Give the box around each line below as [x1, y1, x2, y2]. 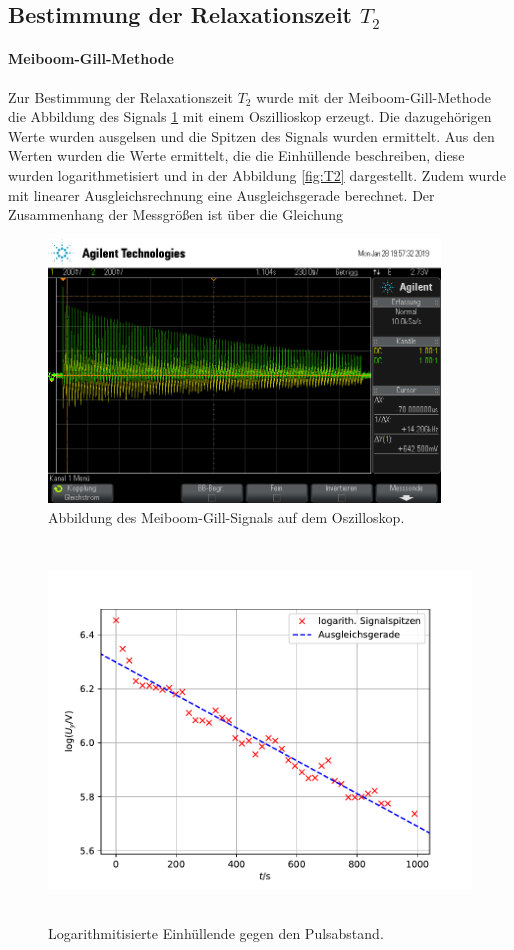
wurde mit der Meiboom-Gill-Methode [256, 86, 491, 107]
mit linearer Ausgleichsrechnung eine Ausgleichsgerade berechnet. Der [8, 184, 435, 205]
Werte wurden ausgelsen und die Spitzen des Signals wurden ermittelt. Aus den [8, 125, 495, 146]
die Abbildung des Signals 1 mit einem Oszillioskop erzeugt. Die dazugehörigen [8, 106, 492, 127]
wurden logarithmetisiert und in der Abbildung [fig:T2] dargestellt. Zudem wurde [8, 164, 506, 185]
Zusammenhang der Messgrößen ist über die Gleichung [8, 204, 343, 225]
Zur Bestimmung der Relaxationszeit [8, 86, 233, 107]
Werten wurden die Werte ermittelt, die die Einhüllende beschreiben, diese [8, 145, 465, 166]
